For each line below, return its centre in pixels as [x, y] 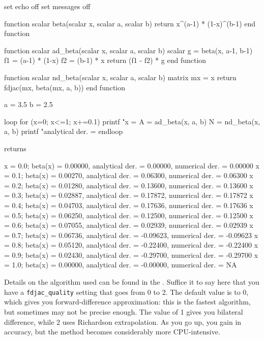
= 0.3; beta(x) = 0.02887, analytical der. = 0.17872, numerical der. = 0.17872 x [129, 195]
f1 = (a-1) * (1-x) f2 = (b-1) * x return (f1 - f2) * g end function [105, 60]
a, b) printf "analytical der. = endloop [64, 131]
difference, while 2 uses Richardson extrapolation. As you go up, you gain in [123, 321]
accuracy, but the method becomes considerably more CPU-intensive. [112, 332]
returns [15, 148]
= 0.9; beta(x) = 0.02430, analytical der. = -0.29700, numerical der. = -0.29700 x [131, 254]
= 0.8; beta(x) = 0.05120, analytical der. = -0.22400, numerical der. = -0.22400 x [131, 245]
